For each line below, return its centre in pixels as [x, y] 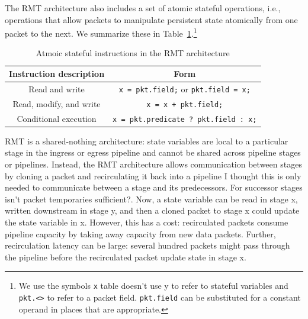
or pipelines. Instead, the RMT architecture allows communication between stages [153, 164]
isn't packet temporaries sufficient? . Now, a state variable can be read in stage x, [151, 199]
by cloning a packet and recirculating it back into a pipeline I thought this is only [153, 175]
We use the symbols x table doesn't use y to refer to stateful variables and [153, 286]
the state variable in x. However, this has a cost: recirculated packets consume [147, 222]
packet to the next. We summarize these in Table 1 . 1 [101, 32]
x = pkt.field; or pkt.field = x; [185, 88]
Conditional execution [57, 118]
